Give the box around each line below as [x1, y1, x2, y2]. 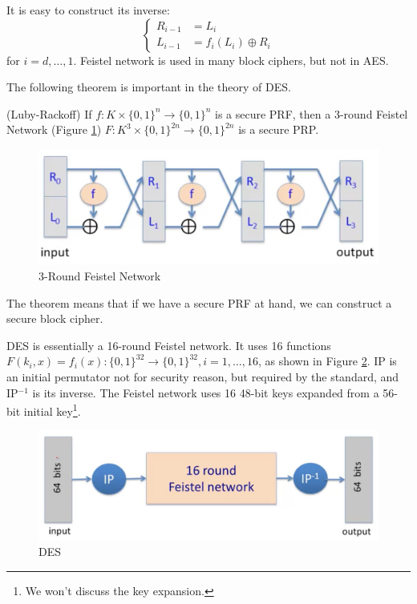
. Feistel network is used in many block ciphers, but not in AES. [73, 51, 389, 68]
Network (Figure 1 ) [6, 121, 102, 138]
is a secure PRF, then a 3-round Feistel [215, 105, 408, 122]
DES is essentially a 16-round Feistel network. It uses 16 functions [6, 336, 331, 353]
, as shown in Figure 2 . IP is [257, 352, 397, 369]
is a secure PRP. [238, 121, 319, 138]
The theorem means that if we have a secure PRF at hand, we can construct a [6, 294, 392, 311]
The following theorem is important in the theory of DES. [6, 79, 291, 95]
